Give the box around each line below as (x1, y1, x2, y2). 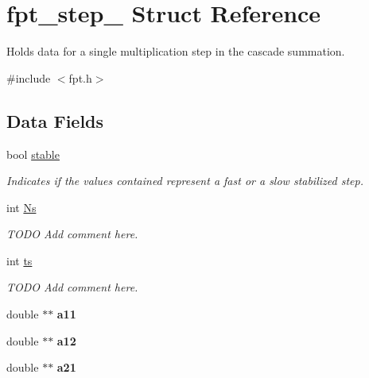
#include (6, 69, 51, 86)
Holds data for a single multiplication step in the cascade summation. (6, 43, 345, 60)
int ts (6, 252, 33, 268)
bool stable (6, 145, 60, 162)
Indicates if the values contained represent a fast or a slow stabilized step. (6, 172, 363, 189)
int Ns (6, 199, 37, 215)
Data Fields (6, 108, 104, 133)
